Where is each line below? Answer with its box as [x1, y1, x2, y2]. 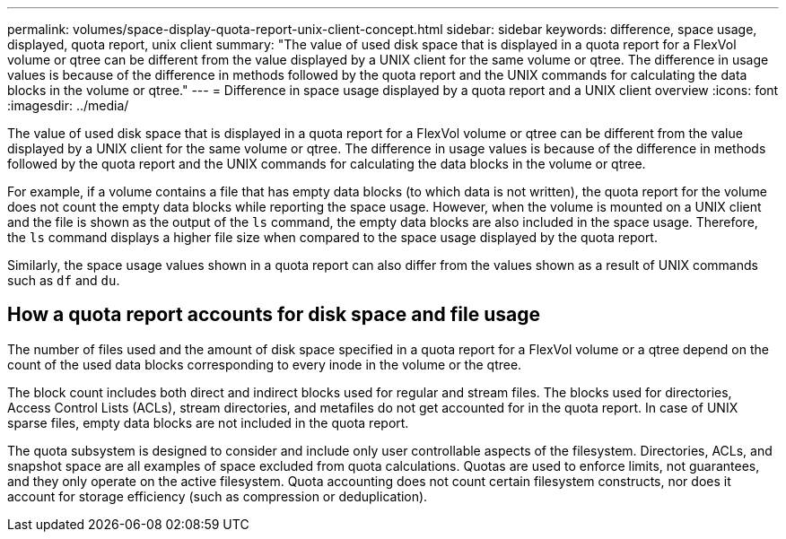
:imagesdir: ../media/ [7, 98, 129, 113]
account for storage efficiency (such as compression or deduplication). [7, 488, 428, 504]
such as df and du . [7, 273, 120, 288]
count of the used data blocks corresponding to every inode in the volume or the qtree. [7, 356, 522, 372]
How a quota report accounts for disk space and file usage [7, 303, 540, 326]
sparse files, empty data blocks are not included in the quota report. [7, 414, 409, 430]
